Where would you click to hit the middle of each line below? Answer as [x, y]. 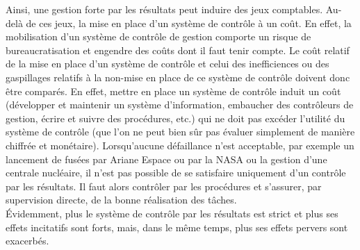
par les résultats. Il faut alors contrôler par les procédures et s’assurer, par [164, 186]
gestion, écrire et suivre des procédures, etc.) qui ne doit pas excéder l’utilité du [175, 118]
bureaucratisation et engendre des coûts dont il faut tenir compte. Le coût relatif [178, 50]
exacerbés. [27, 241]
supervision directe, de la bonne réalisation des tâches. [121, 200]
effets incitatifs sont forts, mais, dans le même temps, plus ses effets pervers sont [177, 227]
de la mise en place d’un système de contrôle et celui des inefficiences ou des [167, 64]
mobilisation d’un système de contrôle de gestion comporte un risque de [158, 36]
